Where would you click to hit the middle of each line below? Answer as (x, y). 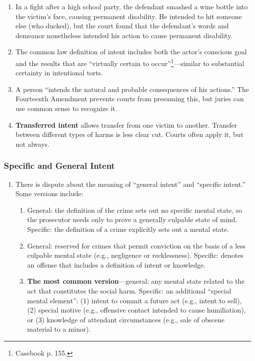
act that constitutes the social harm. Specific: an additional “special (129, 290)
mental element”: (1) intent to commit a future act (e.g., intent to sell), (134, 300)
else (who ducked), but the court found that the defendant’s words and (122, 26)
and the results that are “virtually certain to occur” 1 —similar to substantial (130, 62)
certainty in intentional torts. (59, 73)
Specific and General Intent (60, 166)
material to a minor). (59, 329)
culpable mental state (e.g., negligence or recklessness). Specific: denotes (135, 255)
